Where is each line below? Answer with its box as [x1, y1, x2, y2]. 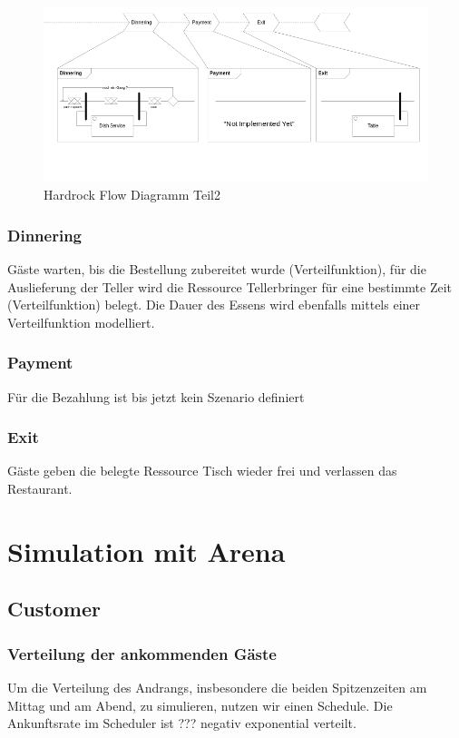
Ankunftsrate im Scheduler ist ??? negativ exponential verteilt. [7, 713, 356, 733]
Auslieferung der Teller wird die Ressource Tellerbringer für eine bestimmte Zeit [7, 277, 453, 296]
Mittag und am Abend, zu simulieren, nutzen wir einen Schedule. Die [7, 695, 393, 714]
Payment [7, 351, 73, 374]
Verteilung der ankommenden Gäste [7, 642, 277, 664]
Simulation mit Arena [7, 532, 286, 569]
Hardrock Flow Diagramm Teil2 [44, 185, 220, 204]
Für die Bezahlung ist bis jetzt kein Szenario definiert [7, 387, 305, 406]
